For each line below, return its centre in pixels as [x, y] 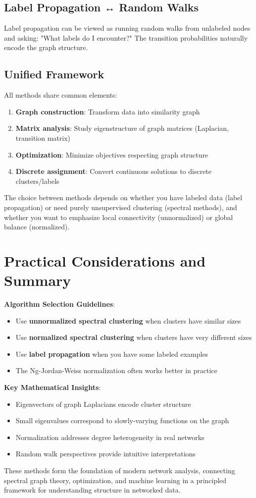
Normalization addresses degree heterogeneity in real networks [110, 437]
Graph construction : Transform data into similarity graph [108, 111]
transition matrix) [43, 138]
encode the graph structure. [46, 47]
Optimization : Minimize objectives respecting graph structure [112, 154]
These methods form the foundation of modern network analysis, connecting [120, 470]
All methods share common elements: [61, 95]
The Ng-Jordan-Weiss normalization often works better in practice [116, 370]
